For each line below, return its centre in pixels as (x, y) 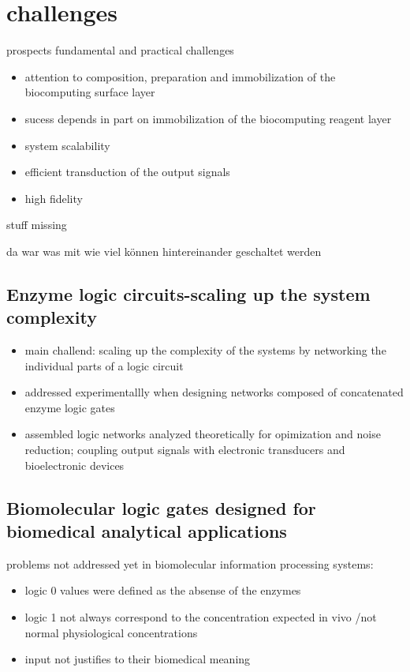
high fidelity (54, 198)
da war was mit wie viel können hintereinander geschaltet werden (164, 251)
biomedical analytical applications (147, 531)
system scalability (67, 145)
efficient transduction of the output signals (127, 172)
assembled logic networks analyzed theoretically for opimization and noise (203, 434)
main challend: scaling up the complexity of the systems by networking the (205, 350)
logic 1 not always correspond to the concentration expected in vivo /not (201, 617)
